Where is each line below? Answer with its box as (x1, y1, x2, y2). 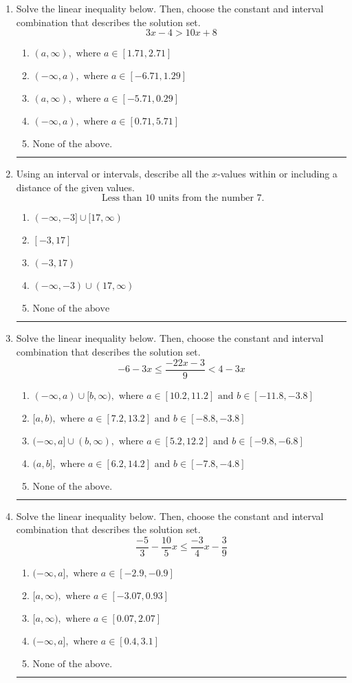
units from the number (157, 193, 254, 204)
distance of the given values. (16, 180, 135, 194)
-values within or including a (217, 166, 338, 181)
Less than (101, 193, 142, 204)
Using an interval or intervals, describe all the (16, 166, 209, 181)
